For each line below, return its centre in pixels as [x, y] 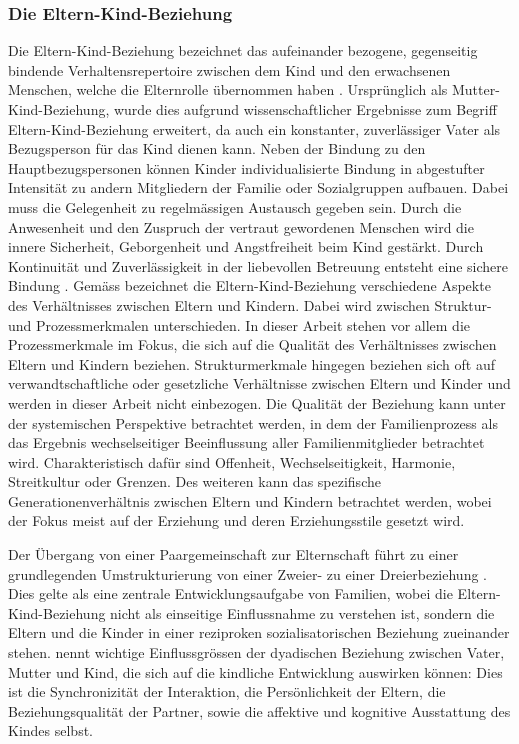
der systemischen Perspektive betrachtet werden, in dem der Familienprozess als [253, 422]
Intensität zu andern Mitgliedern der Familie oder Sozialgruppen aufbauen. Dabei [258, 187]
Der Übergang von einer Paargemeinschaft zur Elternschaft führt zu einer [233, 554]
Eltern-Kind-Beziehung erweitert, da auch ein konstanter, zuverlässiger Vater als [254, 128]
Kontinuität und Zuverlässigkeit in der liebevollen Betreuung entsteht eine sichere [258, 265]
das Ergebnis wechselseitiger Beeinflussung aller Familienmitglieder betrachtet [246, 442]
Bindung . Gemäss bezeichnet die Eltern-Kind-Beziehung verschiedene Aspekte [249, 285]
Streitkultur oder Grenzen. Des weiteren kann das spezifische [194, 481]
